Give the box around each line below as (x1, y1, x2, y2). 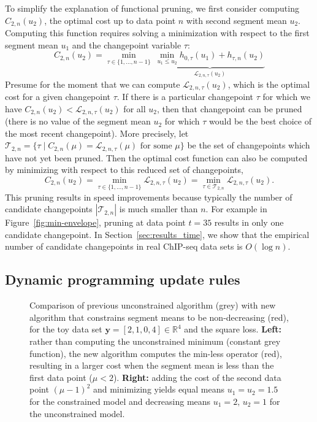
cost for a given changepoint (5, 90, 111, 103)
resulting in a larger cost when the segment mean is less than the (29, 359, 274, 372)
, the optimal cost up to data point (44, 13, 176, 26)
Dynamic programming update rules (5, 270, 240, 289)
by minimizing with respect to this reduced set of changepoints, (5, 163, 243, 176)
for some (140, 142, 172, 151)
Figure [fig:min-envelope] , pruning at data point (5, 216, 186, 229)
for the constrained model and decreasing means (29, 394, 211, 407)
